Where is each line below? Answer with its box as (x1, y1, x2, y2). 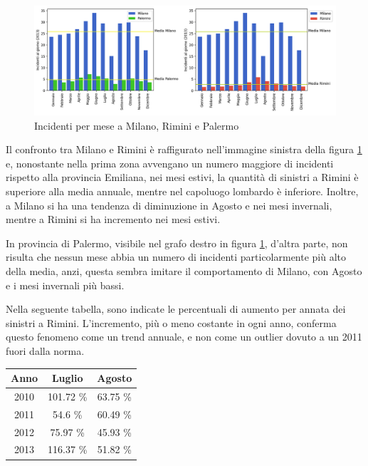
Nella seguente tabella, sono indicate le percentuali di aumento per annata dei (6, 301, 346, 316)
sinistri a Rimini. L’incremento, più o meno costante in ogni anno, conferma (6, 315, 337, 330)
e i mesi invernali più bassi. (6, 277, 125, 292)
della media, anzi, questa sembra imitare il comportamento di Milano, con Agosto (6, 263, 362, 278)
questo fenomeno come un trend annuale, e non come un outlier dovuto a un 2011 (6, 329, 362, 344)
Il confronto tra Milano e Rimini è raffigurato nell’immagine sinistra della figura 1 (6, 142, 362, 157)
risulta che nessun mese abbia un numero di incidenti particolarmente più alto (6, 249, 347, 264)
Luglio (51, 371, 83, 385)
